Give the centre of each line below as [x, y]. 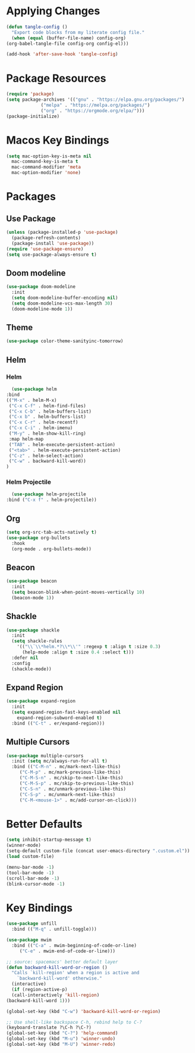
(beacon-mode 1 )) [33, 597]
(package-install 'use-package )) [53, 243]
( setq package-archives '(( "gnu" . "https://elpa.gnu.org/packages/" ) [95, 100]
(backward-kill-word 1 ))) [38, 1001]
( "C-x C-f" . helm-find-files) [47, 406]
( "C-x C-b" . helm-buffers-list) [50, 411]
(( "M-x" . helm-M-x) [32, 400]
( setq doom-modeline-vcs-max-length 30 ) [62, 303]
